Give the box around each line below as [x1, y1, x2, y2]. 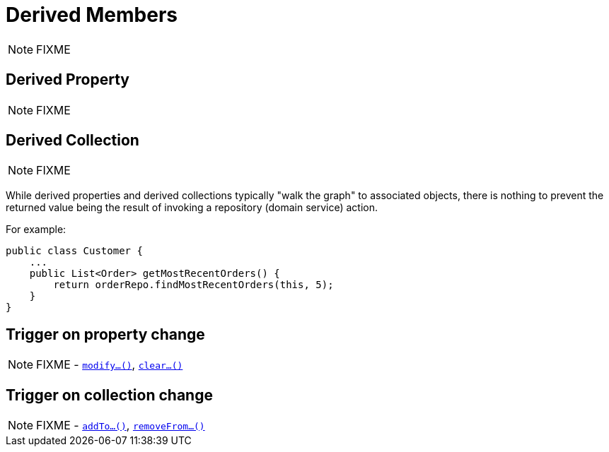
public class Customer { [6, 245, 143, 257]
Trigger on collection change [6, 386, 213, 404]
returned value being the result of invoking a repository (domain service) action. [6, 201, 378, 214]
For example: [6, 223, 66, 236]
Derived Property [6, 71, 129, 89]
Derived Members [6, 3, 178, 27]
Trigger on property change [6, 325, 205, 343]
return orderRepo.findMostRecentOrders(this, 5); [53, 279, 334, 291]
